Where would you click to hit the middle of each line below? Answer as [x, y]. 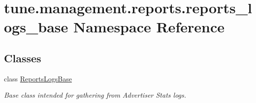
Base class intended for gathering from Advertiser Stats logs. [95, 95]
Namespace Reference [149, 27]
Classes [23, 58]
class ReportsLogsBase [38, 78]
